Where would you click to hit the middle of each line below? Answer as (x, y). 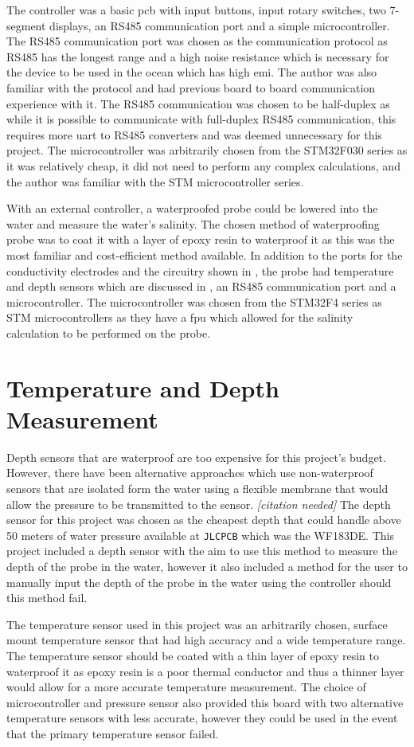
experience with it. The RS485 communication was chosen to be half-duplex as (198, 103)
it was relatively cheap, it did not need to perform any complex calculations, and (203, 165)
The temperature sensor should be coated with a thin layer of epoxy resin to (193, 655)
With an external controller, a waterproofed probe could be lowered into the (192, 208)
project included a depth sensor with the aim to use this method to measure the (202, 551)
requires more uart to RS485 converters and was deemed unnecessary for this (194, 134)
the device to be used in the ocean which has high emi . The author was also (192, 72)
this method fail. (47, 598)
